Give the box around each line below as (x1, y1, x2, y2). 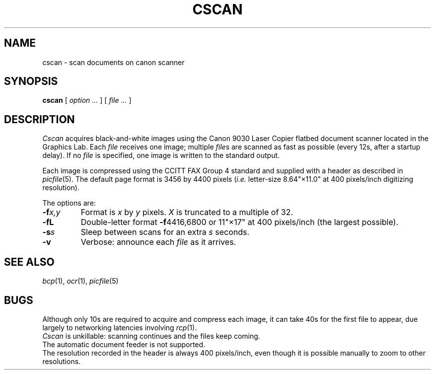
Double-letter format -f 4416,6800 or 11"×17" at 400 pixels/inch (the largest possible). (80, 217, 399, 227)
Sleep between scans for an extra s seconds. (80, 227, 250, 237)
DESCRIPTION (4, 113, 75, 126)
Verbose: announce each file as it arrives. (80, 237, 236, 247)
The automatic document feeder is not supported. (42, 340, 206, 349)
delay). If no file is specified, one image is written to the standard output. (42, 151, 280, 160)
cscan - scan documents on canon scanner (42, 58, 185, 67)
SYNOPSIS (4, 75, 58, 88)
